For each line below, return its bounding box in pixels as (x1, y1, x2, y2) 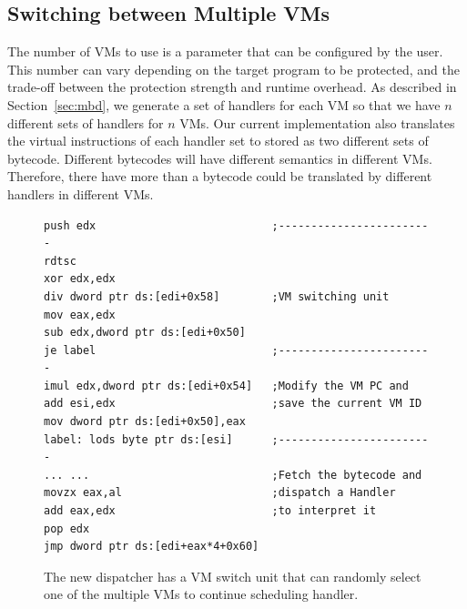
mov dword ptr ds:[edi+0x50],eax (44, 415, 246, 429)
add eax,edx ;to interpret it (44, 504, 377, 518)
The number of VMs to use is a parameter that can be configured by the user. (7, 42, 443, 61)
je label (44, 343, 96, 357)
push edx (44, 218, 96, 232)
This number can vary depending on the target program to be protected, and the (7, 59, 460, 78)
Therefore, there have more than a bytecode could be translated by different (7, 167, 432, 186)
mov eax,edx (44, 308, 116, 321)
